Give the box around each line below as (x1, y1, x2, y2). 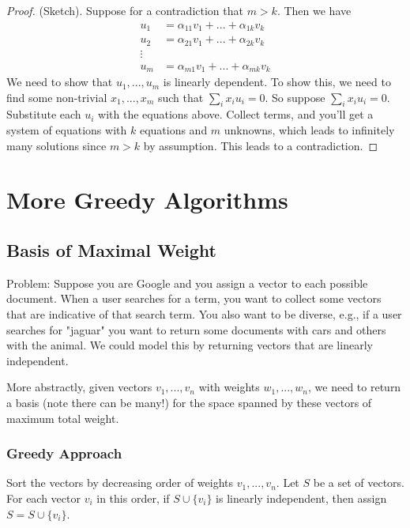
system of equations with (6, 122, 127, 138)
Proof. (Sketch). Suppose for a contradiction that (6, 2, 243, 18)
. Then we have (276, 2, 352, 18)
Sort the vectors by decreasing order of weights (6, 474, 234, 491)
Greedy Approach (6, 443, 122, 463)
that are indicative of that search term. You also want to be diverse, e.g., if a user (6, 306, 402, 322)
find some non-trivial (6, 89, 107, 105)
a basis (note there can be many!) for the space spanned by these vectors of (6, 394, 372, 410)
